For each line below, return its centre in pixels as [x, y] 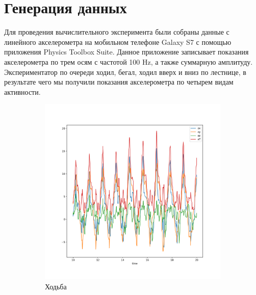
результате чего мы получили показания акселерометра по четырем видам [119, 82]
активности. [22, 91]
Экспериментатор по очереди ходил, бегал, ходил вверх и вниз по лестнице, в [125, 72]
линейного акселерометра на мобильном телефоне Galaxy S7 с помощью [118, 42]
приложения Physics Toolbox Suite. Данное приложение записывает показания [126, 52]
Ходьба [56, 286]
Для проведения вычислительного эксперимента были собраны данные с [117, 32]
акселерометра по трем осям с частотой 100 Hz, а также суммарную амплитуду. [129, 61]
